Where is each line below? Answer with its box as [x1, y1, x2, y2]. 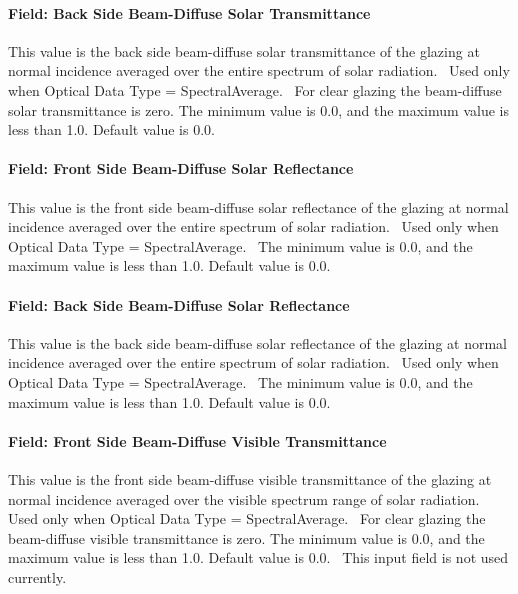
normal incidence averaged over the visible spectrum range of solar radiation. [8, 488, 480, 509]
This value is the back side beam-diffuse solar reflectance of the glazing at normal [8, 332, 507, 353]
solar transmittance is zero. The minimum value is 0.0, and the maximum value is [8, 99, 509, 120]
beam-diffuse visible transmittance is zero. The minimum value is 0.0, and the [8, 527, 485, 548]
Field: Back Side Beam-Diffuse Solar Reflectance [8, 294, 350, 315]
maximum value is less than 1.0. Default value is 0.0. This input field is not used [8, 547, 509, 568]
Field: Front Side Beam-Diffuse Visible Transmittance [8, 430, 387, 451]
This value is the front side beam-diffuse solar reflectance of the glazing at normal [8, 196, 509, 217]
